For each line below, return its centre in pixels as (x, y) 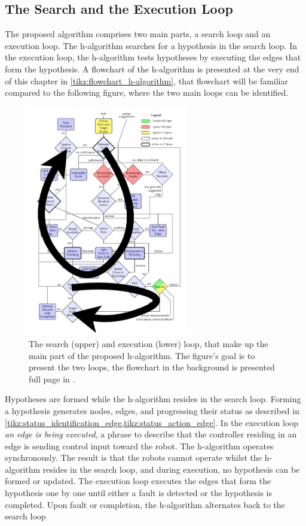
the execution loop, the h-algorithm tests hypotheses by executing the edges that (153, 57)
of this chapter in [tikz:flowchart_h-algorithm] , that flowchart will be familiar (147, 80)
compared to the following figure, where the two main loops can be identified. (147, 92)
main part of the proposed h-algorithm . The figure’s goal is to (142, 355)
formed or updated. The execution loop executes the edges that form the (138, 481)
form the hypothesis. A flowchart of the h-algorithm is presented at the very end (152, 69)
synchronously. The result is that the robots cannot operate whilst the (133, 457)
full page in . (52, 378)
